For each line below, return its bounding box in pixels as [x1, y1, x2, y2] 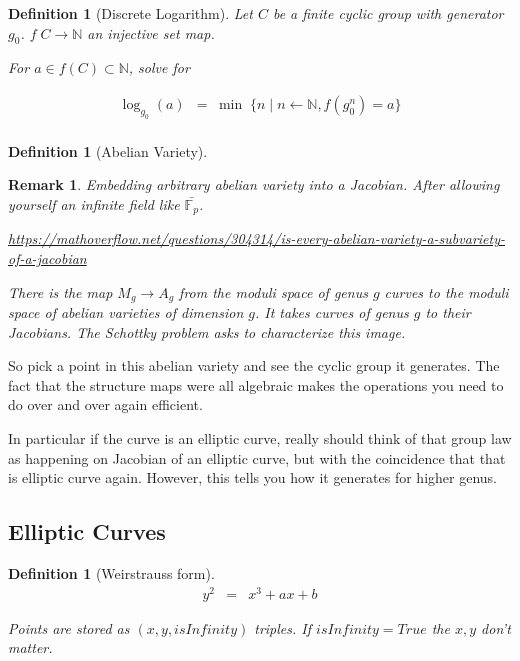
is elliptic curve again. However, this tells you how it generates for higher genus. [8, 467, 497, 488]
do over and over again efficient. [8, 394, 203, 415]
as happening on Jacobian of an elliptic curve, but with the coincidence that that [8, 447, 506, 468]
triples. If [254, 617, 312, 638]
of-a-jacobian [8, 248, 87, 269]
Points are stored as [8, 617, 130, 638]
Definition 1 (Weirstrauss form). [8, 563, 215, 584]
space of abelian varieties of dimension [8, 302, 244, 323]
